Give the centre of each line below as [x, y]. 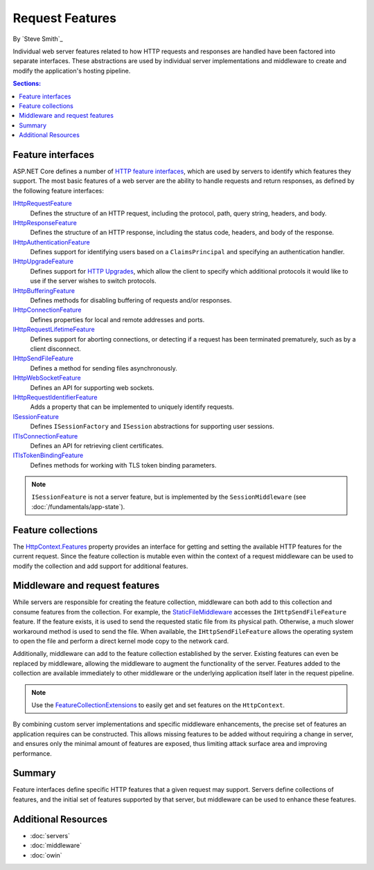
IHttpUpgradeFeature [43, 261]
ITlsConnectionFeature [45, 436]
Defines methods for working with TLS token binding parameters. [124, 465]
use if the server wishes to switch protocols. [93, 281]
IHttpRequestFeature [42, 204]
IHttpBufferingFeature [44, 290]
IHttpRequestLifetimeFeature [54, 330]
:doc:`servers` [50, 835]
